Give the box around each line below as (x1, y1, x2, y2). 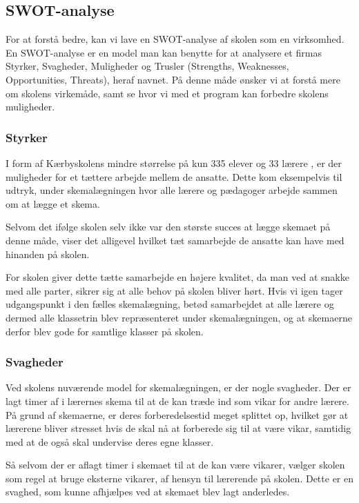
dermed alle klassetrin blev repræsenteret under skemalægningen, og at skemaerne (6, 310, 352, 324)
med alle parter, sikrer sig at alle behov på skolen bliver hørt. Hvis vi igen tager (6, 283, 343, 297)
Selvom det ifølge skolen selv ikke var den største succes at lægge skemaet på (6, 219, 331, 234)
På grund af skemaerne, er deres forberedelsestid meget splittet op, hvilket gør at (6, 407, 349, 422)
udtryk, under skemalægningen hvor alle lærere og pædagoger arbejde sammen (6, 183, 338, 197)
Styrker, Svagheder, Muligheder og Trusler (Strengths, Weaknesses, (6, 59, 289, 73)
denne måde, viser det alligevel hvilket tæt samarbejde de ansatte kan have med (6, 233, 345, 247)
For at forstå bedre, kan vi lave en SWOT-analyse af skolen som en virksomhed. (6, 32, 345, 46)
